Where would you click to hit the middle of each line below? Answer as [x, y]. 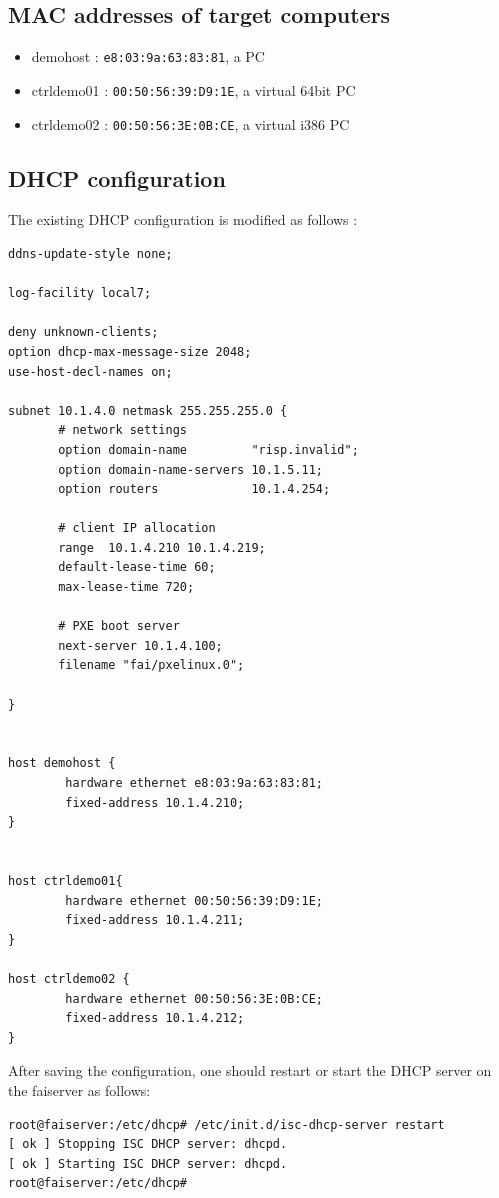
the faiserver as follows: [79, 1089]
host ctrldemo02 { [69, 978]
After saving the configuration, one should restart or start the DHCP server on [250, 1070]
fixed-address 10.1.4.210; [155, 802]
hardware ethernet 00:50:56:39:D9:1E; [194, 900]
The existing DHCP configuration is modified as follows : [183, 219]
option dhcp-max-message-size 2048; [130, 351]
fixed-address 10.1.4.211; [155, 920]
